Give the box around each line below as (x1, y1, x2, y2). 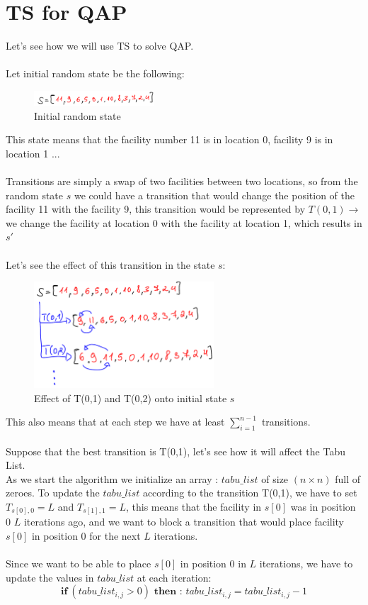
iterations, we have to (259, 556, 353, 571)
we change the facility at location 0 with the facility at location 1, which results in (6, 215, 362, 230)
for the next (89, 528, 141, 543)
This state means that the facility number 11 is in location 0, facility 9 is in (6, 132, 333, 147)
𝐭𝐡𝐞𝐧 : (154, 587, 183, 597)
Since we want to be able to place (6, 556, 151, 571)
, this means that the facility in (126, 499, 262, 514)
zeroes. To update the (6, 485, 100, 500)
